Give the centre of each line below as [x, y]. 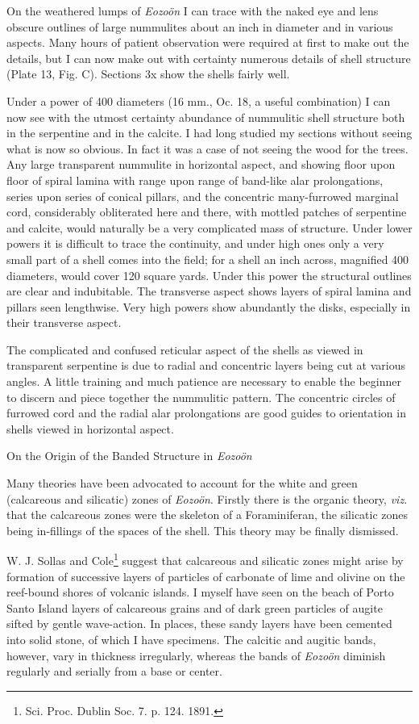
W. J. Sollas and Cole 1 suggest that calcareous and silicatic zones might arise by [205, 559]
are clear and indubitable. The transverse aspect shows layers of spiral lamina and [209, 291]
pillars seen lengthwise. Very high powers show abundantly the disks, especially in [209, 306]
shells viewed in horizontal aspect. [90, 428]
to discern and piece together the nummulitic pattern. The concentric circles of [201, 397]
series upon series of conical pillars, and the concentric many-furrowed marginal [203, 196]
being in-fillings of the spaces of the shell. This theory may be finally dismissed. [203, 530]
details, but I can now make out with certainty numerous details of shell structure [209, 58]
